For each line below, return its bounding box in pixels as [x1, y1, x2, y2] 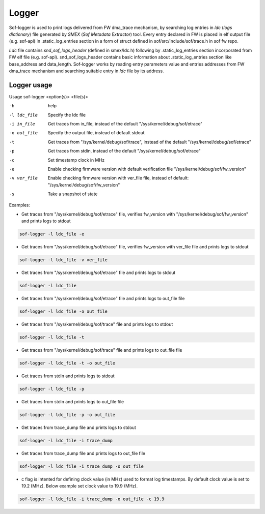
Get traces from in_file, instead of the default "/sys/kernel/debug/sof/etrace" [48, 121, 203, 126]
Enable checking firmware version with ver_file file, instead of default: [48, 175, 189, 181]
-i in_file [9, 121, 35, 126]
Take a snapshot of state [48, 191, 98, 197]
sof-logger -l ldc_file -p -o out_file [19, 412, 115, 418]
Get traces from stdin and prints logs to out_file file [21, 399, 124, 405]
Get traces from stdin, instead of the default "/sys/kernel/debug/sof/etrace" [48, 148, 201, 154]
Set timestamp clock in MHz [48, 157, 105, 163]
